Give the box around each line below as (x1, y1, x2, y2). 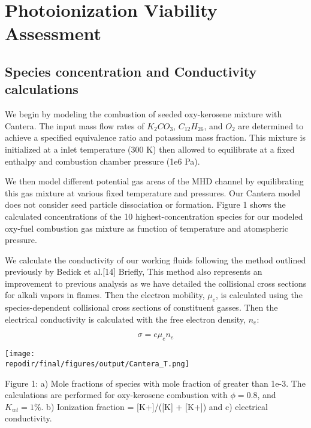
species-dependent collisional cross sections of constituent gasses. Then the (5, 301, 278, 314)
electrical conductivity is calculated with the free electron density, (5, 312, 246, 325)
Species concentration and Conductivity (5, 62, 257, 80)
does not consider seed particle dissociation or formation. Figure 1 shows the (5, 198, 286, 211)
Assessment (5, 21, 102, 45)
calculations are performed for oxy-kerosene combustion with (5, 388, 228, 401)
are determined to (238, 119, 304, 132)
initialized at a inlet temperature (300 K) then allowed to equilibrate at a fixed (5, 142, 295, 155)
